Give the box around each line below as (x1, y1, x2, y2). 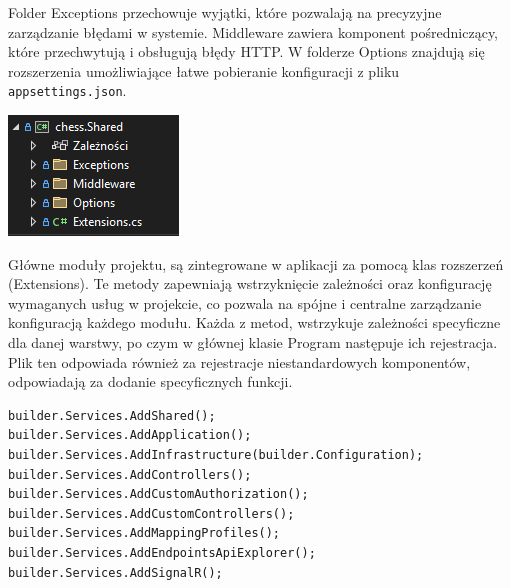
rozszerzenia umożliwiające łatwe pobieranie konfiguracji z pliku (8, 60, 400, 81)
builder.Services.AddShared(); (8, 408, 216, 423)
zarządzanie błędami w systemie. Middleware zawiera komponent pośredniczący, (8, 21, 498, 42)
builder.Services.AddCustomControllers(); (8, 506, 295, 521)
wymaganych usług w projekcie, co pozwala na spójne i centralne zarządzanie (8, 292, 482, 313)
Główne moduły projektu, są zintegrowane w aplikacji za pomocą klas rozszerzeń (8, 253, 504, 274)
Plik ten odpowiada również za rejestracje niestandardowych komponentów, (8, 351, 471, 372)
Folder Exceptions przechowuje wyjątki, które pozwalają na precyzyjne (8, 2, 442, 22)
